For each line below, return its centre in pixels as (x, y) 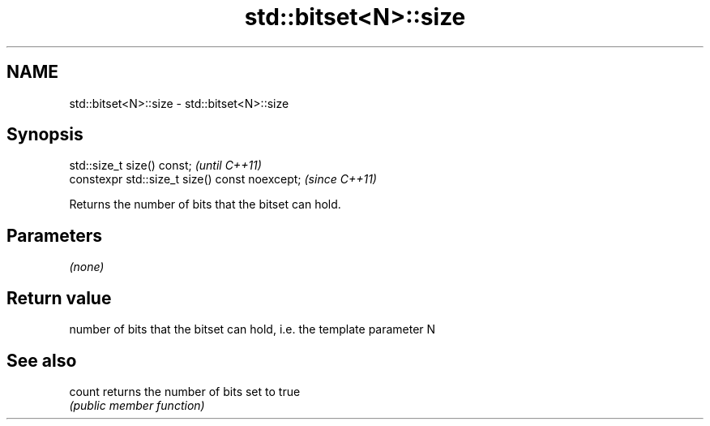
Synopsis (45, 135)
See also (42, 360)
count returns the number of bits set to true (185, 391)
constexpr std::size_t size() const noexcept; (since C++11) (223, 179)
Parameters (54, 235)
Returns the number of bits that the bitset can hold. (205, 204)
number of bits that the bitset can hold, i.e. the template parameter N (252, 329)
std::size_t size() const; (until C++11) (165, 166)
